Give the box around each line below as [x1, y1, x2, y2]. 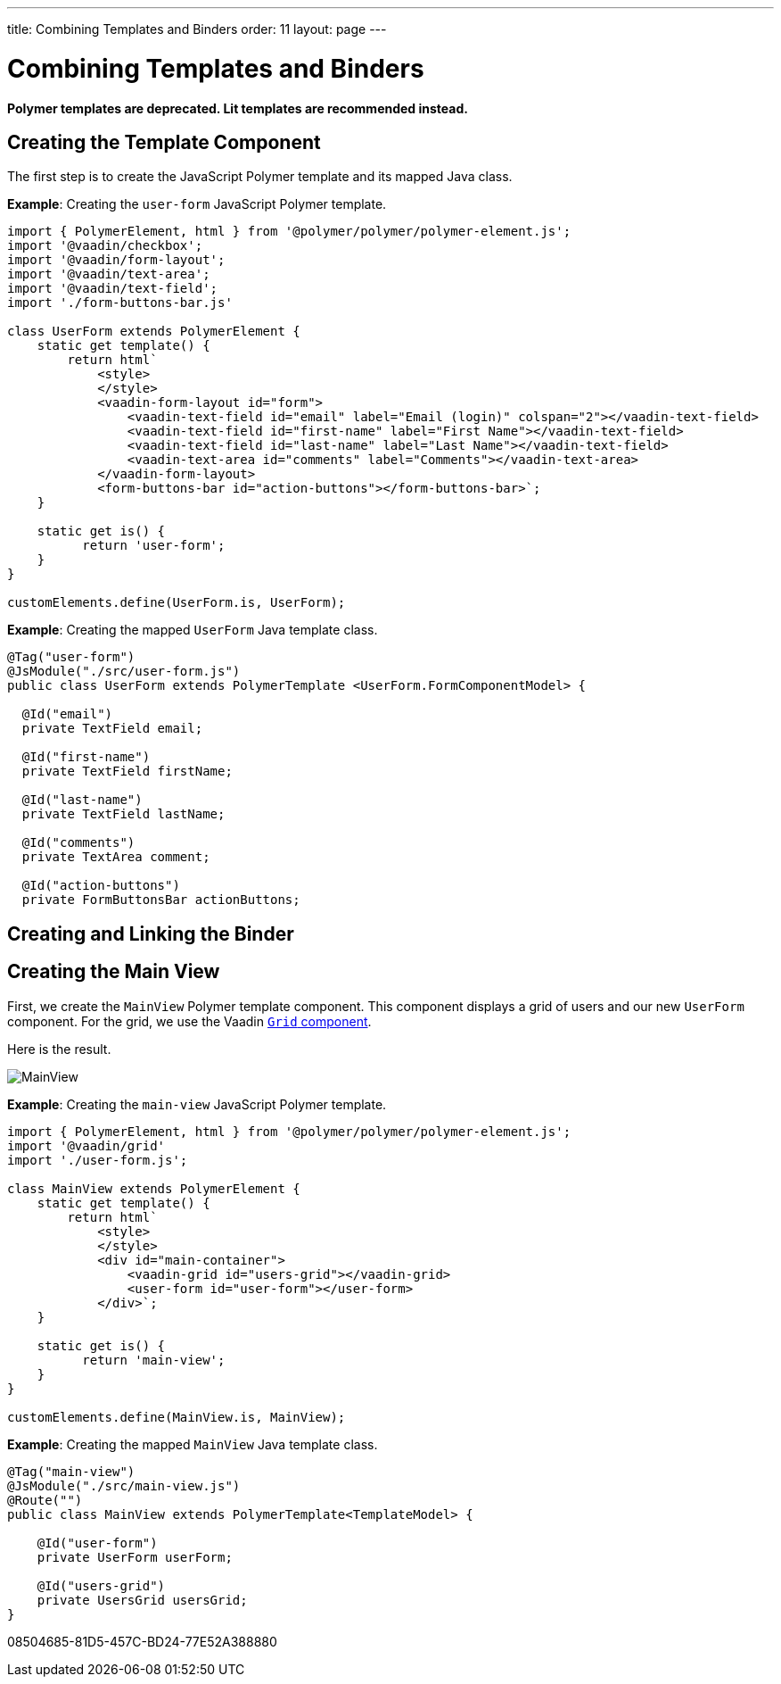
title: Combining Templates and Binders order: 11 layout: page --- [7, 21, 387, 37]
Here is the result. [7, 1041, 111, 1057]
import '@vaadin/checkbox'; [7, 238, 203, 253]
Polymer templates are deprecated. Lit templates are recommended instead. [7, 100, 468, 116]
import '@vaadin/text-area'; [7, 267, 210, 282]
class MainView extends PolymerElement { [7, 1181, 300, 1196]
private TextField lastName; [21, 807, 226, 822]
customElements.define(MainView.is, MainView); [7, 1409, 346, 1424]
